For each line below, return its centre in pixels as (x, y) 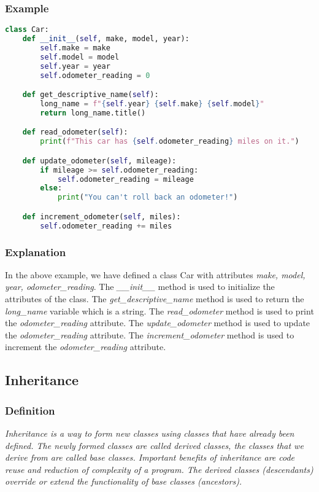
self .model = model (80, 57)
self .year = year (75, 66)
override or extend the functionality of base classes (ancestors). (124, 481)
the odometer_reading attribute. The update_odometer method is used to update (158, 323)
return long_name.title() (93, 113)
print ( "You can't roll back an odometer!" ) (148, 197)
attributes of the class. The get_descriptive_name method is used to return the (155, 299)
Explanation (36, 252)
